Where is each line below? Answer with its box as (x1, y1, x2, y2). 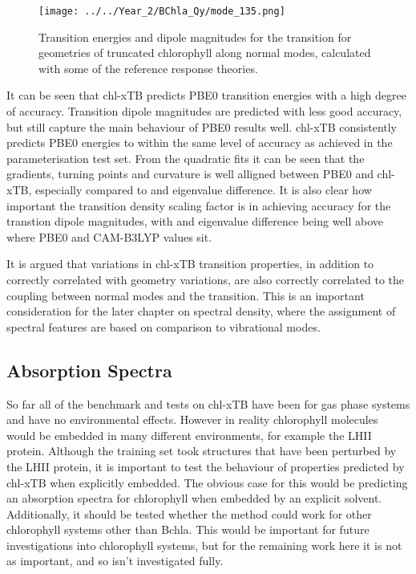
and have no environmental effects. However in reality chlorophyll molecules (6, 411, 378, 428)
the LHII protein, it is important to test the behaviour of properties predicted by (6, 458, 405, 474)
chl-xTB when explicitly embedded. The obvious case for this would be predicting (6, 474, 408, 491)
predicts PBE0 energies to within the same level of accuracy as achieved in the (6, 134, 393, 151)
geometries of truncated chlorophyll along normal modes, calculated (38, 44, 371, 61)
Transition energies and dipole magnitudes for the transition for (38, 28, 352, 45)
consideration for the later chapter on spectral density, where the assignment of (6, 303, 396, 320)
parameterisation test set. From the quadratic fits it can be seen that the (6, 149, 365, 166)
